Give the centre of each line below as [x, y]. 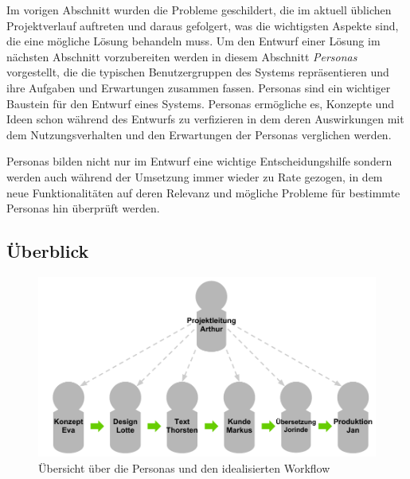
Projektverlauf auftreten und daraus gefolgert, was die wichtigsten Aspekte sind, [203, 25]
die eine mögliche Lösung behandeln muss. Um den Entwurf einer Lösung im [193, 41]
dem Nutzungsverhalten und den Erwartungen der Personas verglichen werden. [199, 134]
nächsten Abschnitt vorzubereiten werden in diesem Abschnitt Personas [182, 56]
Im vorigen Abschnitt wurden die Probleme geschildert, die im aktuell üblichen [199, 10]
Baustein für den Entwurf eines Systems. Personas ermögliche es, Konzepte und [200, 103]
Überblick [48, 251]
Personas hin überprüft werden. [83, 208]
